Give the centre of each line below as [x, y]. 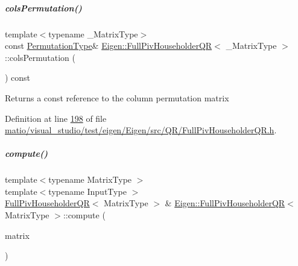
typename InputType [87, 191]
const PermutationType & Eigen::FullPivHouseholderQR [109, 46]
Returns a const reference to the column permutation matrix [117, 97]
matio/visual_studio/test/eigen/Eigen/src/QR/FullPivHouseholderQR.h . [141, 130]
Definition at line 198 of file [56, 118]
